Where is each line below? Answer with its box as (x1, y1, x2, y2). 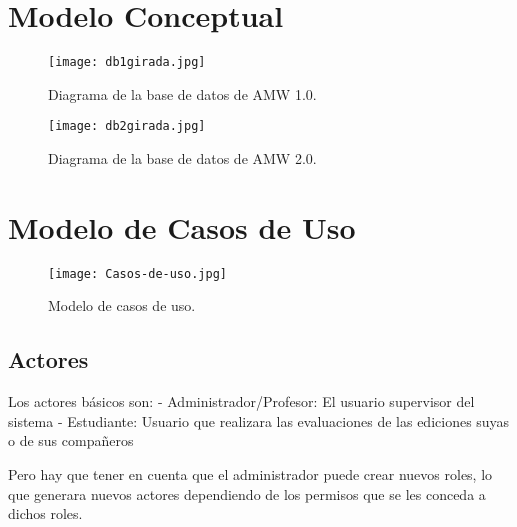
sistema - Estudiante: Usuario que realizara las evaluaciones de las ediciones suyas (8, 410, 510, 431)
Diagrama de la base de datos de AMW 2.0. (48, 148, 317, 169)
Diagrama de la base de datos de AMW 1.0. (48, 83, 317, 104)
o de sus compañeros (8, 430, 134, 451)
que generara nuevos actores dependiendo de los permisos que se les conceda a (8, 483, 486, 504)
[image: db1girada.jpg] (48, 55, 206, 70)
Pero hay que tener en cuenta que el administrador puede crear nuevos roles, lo (8, 463, 493, 484)
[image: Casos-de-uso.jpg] (48, 266, 227, 281)
